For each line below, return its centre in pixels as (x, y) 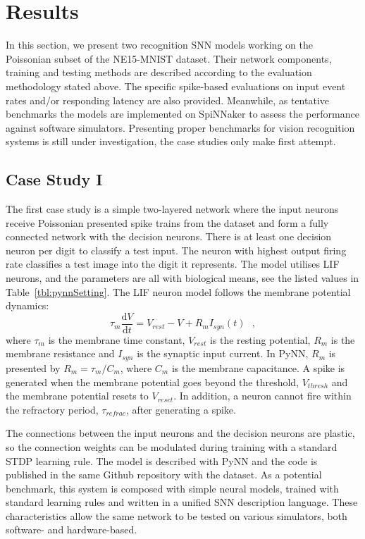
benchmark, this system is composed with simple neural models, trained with (172, 488)
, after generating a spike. (181, 409)
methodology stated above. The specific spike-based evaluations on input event (176, 86)
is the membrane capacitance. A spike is (258, 367)
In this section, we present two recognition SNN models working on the (159, 45)
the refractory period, (52, 409)
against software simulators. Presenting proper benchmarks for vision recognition (180, 127)
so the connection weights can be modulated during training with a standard (172, 446)
